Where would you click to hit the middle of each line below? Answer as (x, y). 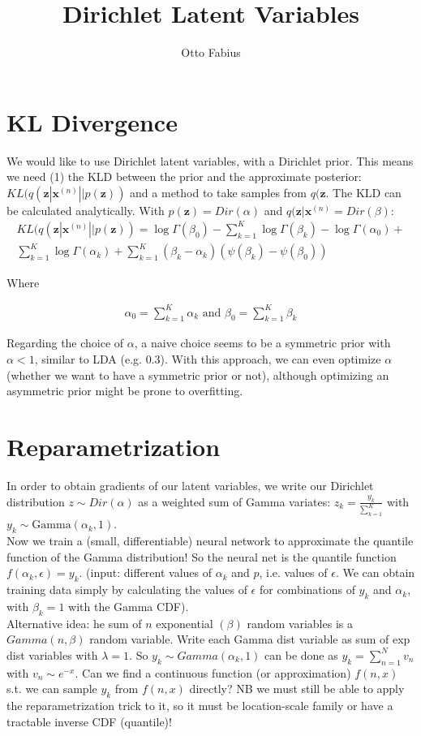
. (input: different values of (146, 572)
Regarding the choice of (65, 343)
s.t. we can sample (52, 689)
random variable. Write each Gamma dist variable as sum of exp (250, 639)
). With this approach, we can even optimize (271, 359)
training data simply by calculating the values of (127, 590)
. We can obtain (375, 572)
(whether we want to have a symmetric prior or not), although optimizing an (198, 374)
